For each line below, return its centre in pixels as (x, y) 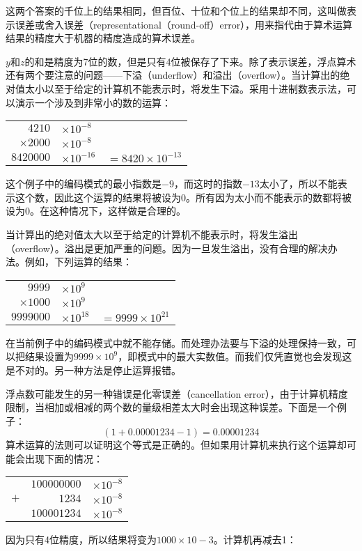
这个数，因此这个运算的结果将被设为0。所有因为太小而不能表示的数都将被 (183, 197)
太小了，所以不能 (298, 184)
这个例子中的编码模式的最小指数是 (84, 184)
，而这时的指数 (208, 184)
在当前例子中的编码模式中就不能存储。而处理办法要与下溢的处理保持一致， (176, 342)
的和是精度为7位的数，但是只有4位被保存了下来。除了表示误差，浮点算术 (190, 61)
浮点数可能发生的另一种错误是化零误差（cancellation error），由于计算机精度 (177, 393)
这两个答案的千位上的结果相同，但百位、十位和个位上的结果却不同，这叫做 (176, 10)
